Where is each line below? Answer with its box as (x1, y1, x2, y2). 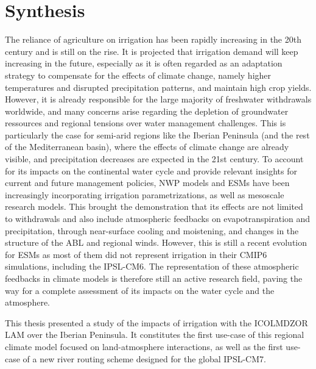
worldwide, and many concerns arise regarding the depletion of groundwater (5, 104, 289, 117)
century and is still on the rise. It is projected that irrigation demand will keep (5, 45, 298, 57)
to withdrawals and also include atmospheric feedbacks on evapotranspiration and (5, 212, 311, 225)
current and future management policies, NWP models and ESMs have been (5, 176, 290, 189)
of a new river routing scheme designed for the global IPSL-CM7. (23, 352, 266, 365)
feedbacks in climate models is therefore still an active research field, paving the (5, 272, 303, 284)
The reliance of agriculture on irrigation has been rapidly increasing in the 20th (5, 33, 301, 46)
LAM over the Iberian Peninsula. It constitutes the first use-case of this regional (5, 328, 304, 341)
